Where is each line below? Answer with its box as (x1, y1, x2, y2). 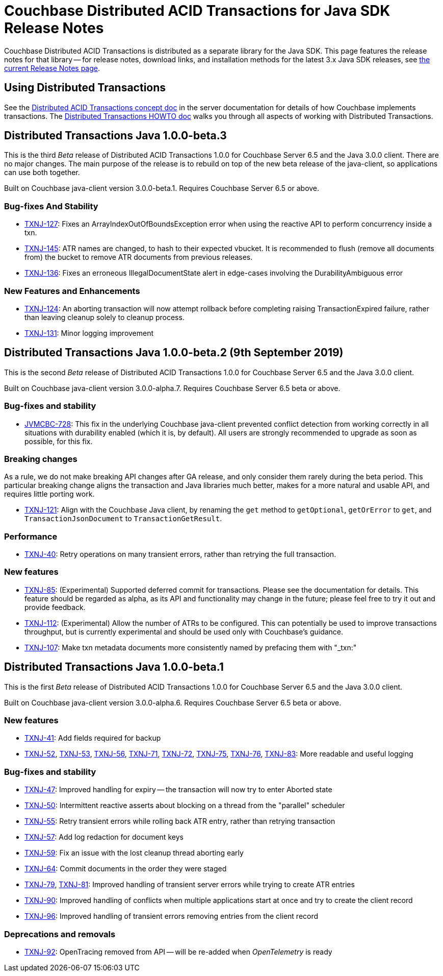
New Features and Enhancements (4, 285, 140, 296)
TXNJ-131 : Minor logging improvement (24, 328, 154, 337)
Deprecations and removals (4, 929, 116, 939)
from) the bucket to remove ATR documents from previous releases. (24, 253, 253, 262)
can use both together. (4, 168, 80, 177)
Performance (4, 531, 58, 542)
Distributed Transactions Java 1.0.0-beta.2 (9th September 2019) (4, 346, 344, 359)
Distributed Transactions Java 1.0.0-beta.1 (4, 661, 224, 674)
